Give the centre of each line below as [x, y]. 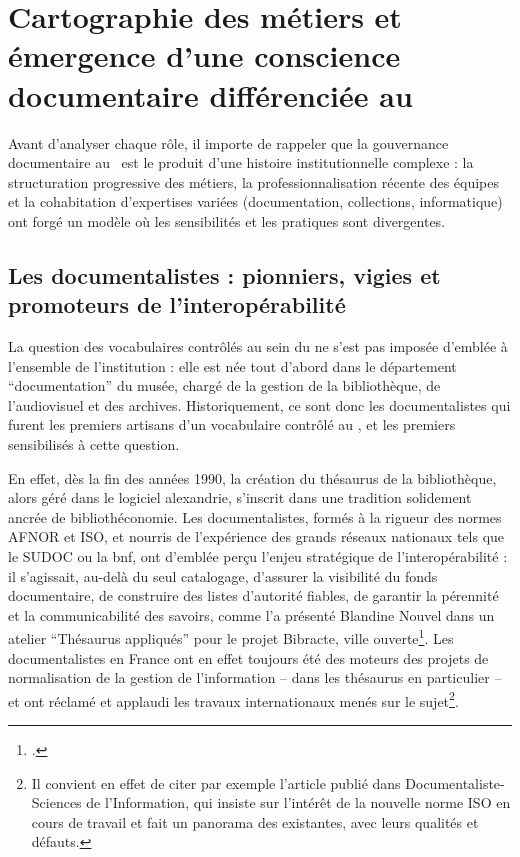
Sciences [56, 802]
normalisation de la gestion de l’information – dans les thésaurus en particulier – [255, 677]
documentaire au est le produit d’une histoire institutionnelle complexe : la [241, 162]
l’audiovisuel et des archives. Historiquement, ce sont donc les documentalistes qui [259, 404]
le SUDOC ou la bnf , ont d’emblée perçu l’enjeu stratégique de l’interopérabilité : [258, 556]
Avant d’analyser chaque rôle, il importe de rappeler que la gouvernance [228, 142]
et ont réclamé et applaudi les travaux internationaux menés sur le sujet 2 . [233, 699]
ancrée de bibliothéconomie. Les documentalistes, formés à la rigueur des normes [255, 516]
